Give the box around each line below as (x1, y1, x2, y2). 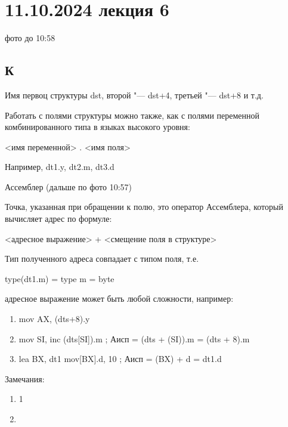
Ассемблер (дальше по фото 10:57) (5, 180, 132, 193)
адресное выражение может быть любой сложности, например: (5, 292, 234, 305)
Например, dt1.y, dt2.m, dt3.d (5, 160, 114, 173)
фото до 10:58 (5, 32, 55, 44)
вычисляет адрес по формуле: (5, 212, 112, 225)
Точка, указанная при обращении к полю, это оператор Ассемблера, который (5, 200, 283, 213)
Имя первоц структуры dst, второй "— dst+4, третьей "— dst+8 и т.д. (5, 88, 264, 101)
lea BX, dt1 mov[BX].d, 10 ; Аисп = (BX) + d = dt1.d (18, 352, 222, 365)
